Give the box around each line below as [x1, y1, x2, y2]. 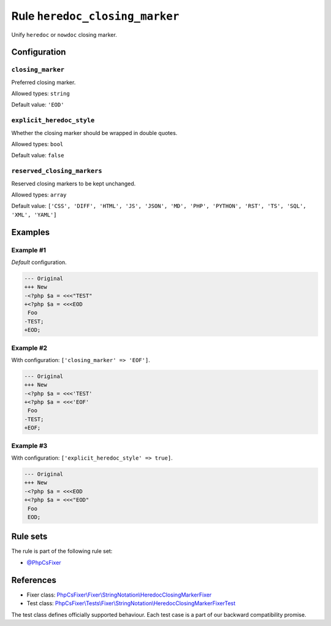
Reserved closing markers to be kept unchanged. [11, 180, 136, 187]
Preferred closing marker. [11, 79, 76, 86]
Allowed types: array [11, 191, 67, 198]
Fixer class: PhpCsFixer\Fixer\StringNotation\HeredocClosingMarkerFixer [26, 591, 212, 598]
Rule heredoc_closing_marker [11, 9, 180, 23]
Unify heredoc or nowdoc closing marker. [11, 31, 118, 38]
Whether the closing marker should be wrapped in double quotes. [11, 129, 178, 136]
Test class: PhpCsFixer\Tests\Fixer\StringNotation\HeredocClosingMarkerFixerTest [26, 600, 236, 607]
